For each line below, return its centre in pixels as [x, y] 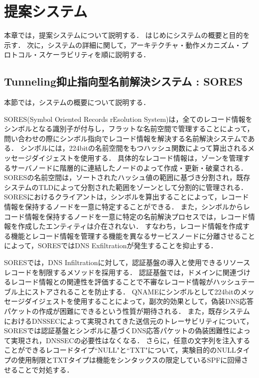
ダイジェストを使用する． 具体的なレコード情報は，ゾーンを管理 [137, 158]
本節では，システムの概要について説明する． [77, 102]
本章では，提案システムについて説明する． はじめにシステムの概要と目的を [127, 35]
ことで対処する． [46, 369]
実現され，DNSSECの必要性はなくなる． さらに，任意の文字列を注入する [130, 340]
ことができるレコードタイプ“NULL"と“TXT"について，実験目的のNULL [120, 350]
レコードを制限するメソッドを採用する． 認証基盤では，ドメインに [113, 272]
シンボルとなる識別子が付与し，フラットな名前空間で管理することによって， [129, 129]
